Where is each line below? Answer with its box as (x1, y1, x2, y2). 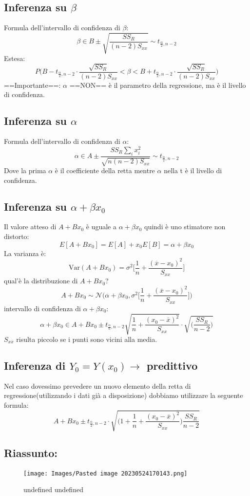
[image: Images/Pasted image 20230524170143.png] (23, 470, 188, 477)
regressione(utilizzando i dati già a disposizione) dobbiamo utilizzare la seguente (4, 390, 243, 400)
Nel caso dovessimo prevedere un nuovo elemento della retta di (4, 380, 191, 391)
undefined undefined (23, 484, 83, 494)
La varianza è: (4, 248, 46, 258)
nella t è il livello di (164, 165, 222, 176)
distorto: (4, 231, 29, 241)
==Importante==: (4, 79, 61, 90)
